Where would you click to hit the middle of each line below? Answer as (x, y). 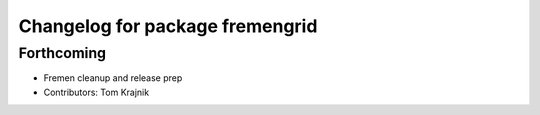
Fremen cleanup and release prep (113, 78)
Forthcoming (62, 53)
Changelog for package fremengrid (168, 26)
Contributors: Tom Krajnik (96, 92)
